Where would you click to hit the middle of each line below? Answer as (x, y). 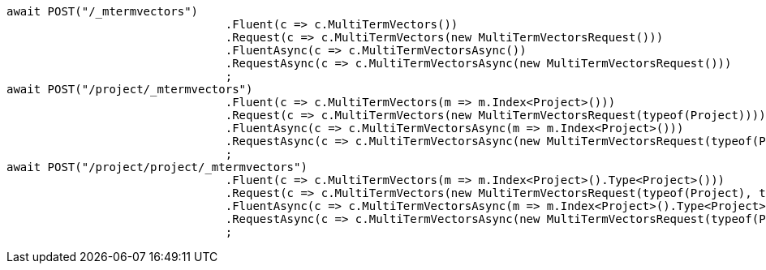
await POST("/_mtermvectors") (103, 11)
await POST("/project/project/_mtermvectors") (157, 167)
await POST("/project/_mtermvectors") (130, 89)
